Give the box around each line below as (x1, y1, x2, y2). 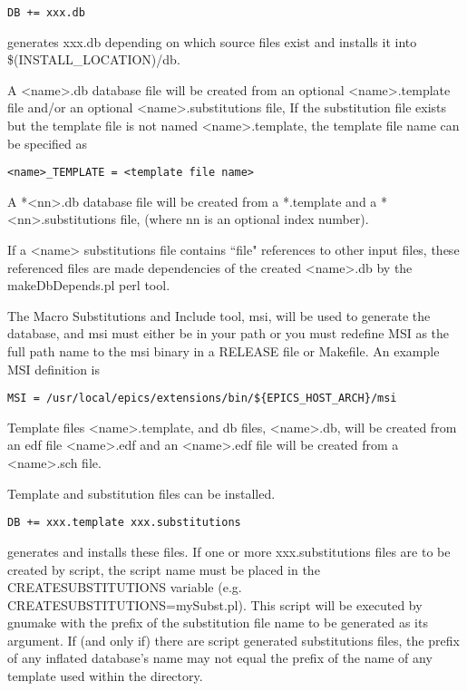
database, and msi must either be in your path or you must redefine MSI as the (7, 324, 450, 343)
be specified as (7, 133, 88, 152)
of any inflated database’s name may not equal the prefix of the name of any (7, 648, 433, 667)
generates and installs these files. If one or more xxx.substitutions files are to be (7, 541, 451, 560)
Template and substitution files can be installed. (7, 483, 276, 502)
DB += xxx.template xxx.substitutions (7, 516, 241, 530)
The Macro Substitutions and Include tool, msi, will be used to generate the (7, 306, 431, 325)
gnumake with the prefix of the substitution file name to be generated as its (7, 613, 428, 632)
